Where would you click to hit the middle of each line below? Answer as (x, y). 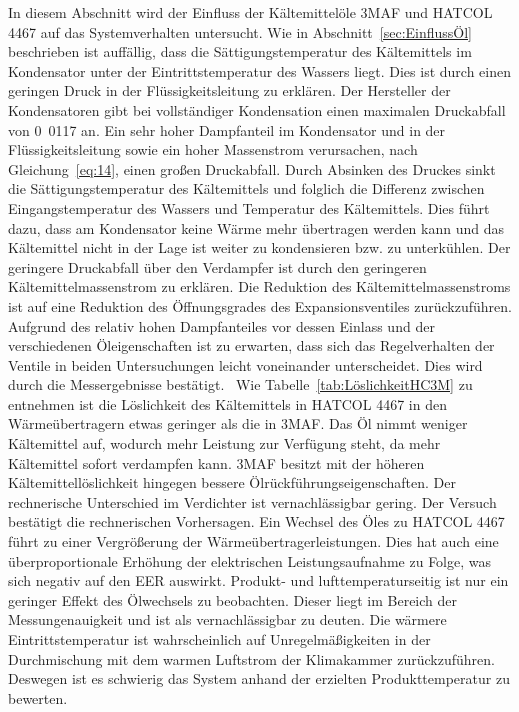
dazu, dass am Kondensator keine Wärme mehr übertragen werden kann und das (256, 227)
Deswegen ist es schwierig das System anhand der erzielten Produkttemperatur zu (259, 678)
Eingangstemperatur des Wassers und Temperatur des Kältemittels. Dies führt (249, 207)
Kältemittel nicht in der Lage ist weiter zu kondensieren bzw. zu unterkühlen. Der (259, 247)
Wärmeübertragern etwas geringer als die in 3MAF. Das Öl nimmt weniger (238, 423)
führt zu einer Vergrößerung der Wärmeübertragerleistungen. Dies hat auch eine (253, 541)
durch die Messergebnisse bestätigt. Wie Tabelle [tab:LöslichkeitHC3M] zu (240, 384)
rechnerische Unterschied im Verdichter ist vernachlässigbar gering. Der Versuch (252, 501)
